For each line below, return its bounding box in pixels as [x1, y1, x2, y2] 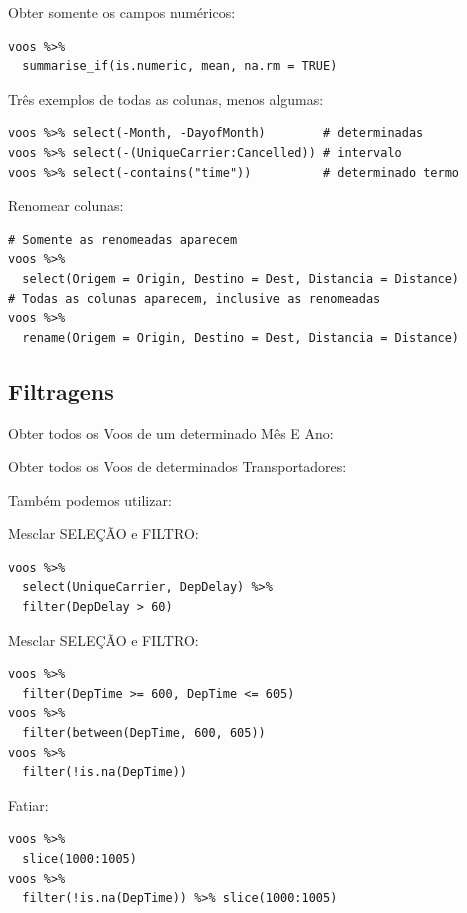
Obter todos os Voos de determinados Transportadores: [8, 456, 347, 477]
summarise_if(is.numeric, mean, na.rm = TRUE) [22, 59, 338, 74]
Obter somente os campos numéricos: [8, 2, 236, 22]
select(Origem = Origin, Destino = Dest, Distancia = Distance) [22, 271, 460, 286]
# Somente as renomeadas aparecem [8, 232, 238, 247]
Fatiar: [8, 794, 49, 815]
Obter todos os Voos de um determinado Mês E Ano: [8, 422, 334, 443]
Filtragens [8, 375, 114, 406]
